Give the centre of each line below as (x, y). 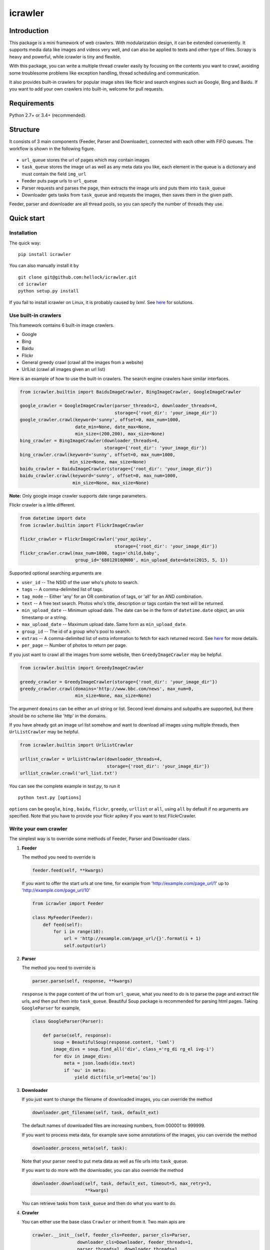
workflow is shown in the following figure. (52, 148)
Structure (24, 130)
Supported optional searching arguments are (55, 573)
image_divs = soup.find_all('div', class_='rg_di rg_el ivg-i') (134, 1049)
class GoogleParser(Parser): (68, 1021)
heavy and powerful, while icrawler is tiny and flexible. (65, 56)
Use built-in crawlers (35, 315)
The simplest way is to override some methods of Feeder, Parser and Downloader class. (100, 839)
